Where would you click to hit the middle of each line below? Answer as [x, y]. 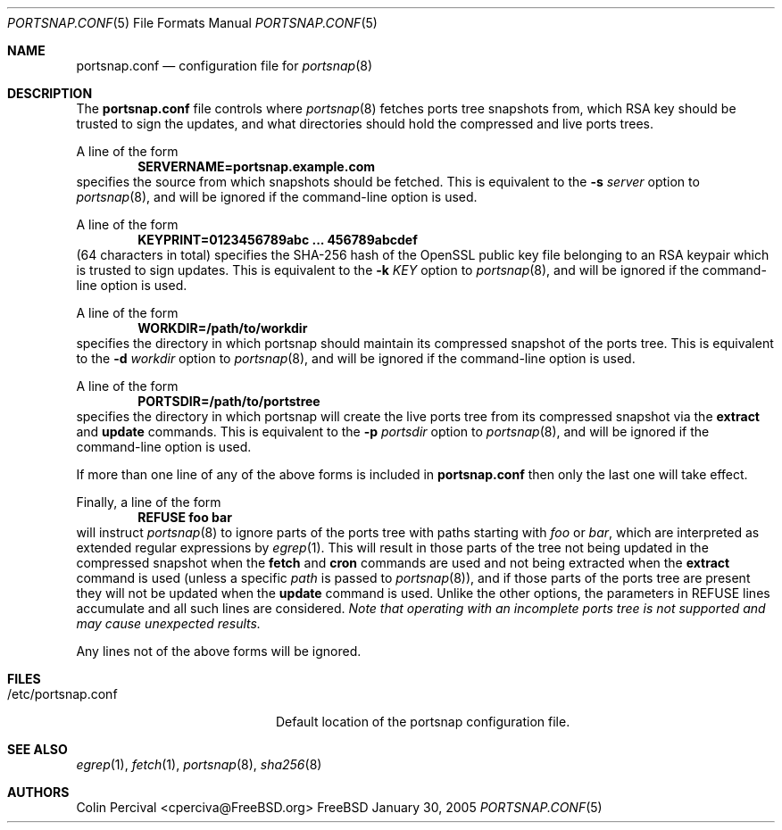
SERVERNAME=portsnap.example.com [256, 166]
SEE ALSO [37, 749]
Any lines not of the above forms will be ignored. [219, 651]
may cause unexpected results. [168, 623]
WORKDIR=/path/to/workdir [223, 328]
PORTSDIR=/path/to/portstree [229, 401]
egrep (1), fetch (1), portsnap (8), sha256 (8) [199, 764]
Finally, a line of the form [149, 502]
